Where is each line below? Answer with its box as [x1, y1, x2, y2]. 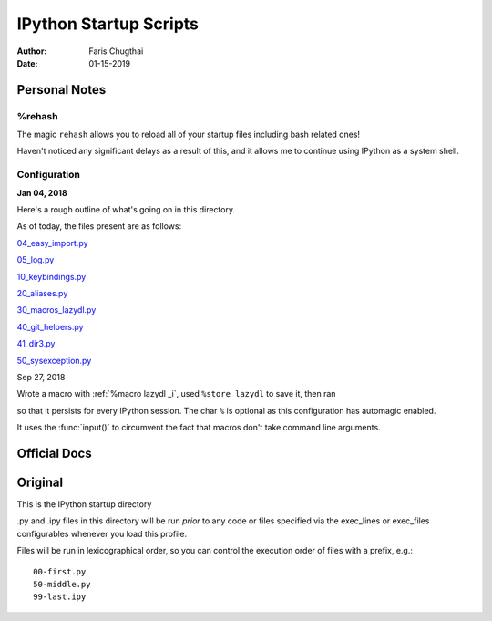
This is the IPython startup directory [16, 499, 152, 510]
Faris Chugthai [88, 46, 144, 57]
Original [16, 474, 64, 490]
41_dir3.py [16, 338, 56, 349]
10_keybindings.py [16, 271, 87, 282]
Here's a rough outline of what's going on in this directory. [16, 204, 236, 215]
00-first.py [33, 566, 87, 576]
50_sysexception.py [16, 355, 92, 366]
